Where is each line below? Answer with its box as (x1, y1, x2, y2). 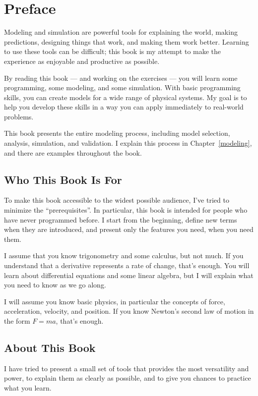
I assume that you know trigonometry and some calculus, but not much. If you (4, 250, 244, 261)
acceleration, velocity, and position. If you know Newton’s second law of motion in (4, 306, 254, 316)
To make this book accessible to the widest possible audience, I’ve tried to (4, 195, 229, 205)
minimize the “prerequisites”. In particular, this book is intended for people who (4, 205, 248, 215)
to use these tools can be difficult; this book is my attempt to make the (4, 46, 221, 57)
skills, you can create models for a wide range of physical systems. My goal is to (4, 92, 247, 102)
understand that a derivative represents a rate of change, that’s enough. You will (4, 260, 250, 271)
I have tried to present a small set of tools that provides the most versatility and (4, 363, 249, 373)
